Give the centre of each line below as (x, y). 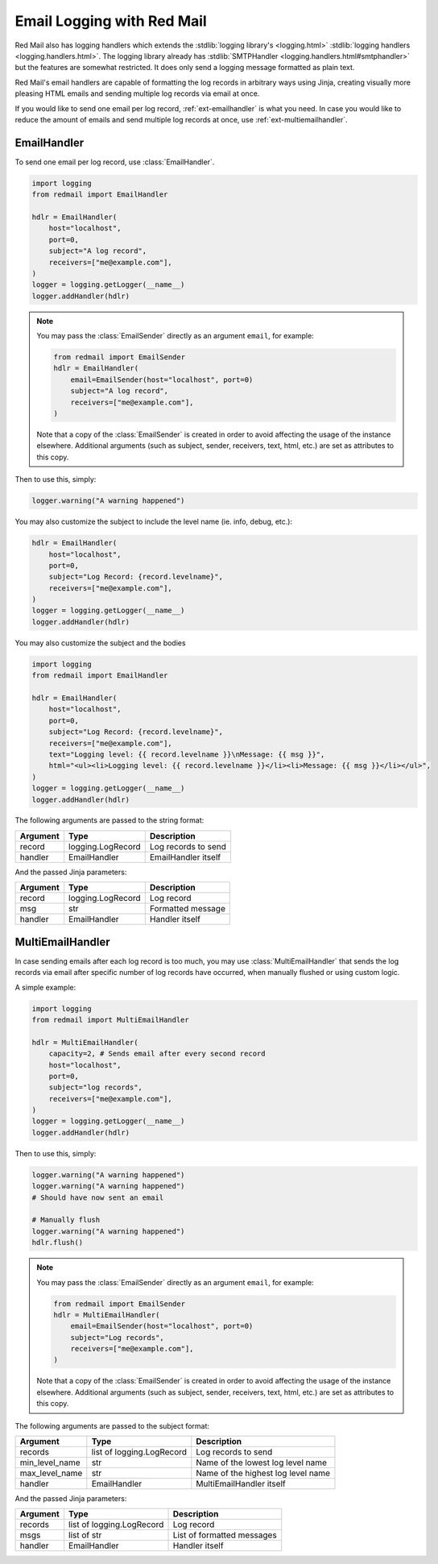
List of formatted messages (225, 1535)
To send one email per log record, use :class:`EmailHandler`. (115, 162)
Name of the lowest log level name (262, 1462)
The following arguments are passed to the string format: (109, 820)
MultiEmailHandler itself (241, 1484)
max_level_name (51, 1473)
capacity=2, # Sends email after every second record (157, 1054)
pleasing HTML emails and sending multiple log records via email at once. (137, 93)
